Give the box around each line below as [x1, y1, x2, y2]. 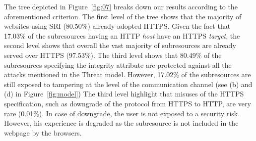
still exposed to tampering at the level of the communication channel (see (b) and [4, 79, 253, 89]
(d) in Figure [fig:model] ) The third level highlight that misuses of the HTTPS [4, 89, 244, 99]
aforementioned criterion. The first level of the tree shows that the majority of [4, 11, 242, 21]
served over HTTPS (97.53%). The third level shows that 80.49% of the [4, 49, 222, 60]
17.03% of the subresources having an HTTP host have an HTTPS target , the [4, 30, 240, 41]
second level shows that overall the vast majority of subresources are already [4, 40, 236, 50]
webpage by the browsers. [4, 127, 82, 138]
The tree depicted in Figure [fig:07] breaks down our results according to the [4, 1, 238, 11]
